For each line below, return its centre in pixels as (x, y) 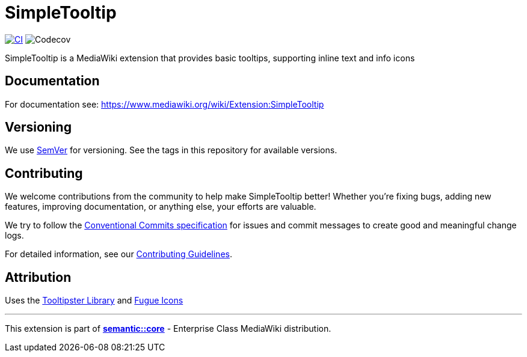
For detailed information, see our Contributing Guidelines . (119, 254)
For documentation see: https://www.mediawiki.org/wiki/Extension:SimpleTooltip (165, 104)
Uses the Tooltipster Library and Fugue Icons (94, 301)
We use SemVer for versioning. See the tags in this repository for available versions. (171, 150)
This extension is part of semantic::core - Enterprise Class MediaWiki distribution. (168, 329)
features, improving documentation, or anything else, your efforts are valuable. (161, 207)
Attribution (38, 277)
